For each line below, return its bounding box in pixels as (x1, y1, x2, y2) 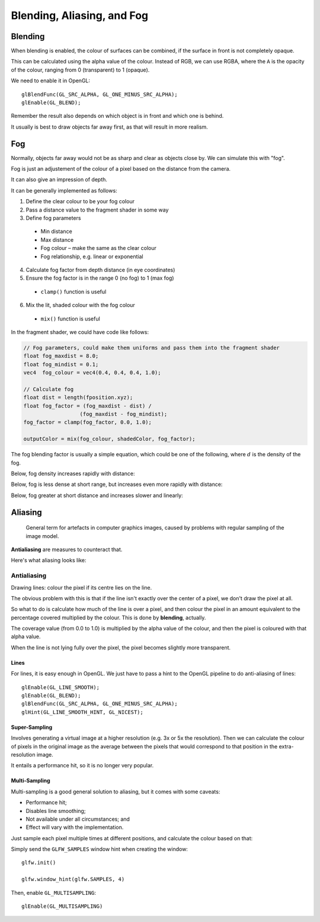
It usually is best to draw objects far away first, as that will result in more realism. (11, 123, 209, 130)
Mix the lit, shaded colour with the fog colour (25, 302, 136, 309)
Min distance (40, 228, 72, 235)
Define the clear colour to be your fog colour (25, 198, 135, 205)
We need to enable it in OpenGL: (11, 77, 91, 84)
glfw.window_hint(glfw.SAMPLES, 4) (21, 876, 125, 883)
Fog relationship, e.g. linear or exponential (40, 252, 143, 260)
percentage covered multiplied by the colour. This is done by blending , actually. (11, 614, 206, 621)
